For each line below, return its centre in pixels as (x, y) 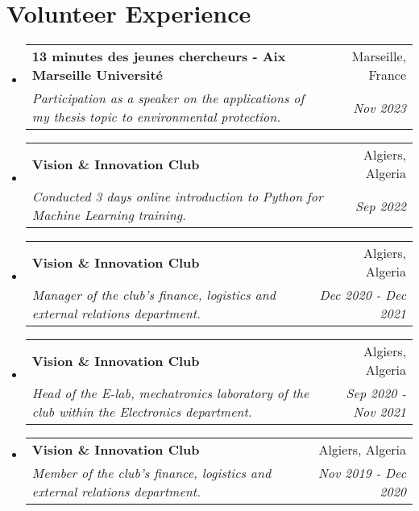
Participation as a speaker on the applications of (168, 98)
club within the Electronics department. (142, 412)
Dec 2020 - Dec (363, 295)
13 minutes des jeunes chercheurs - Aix (159, 56)
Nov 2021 (380, 412)
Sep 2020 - (376, 393)
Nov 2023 (380, 107)
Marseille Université (97, 75)
